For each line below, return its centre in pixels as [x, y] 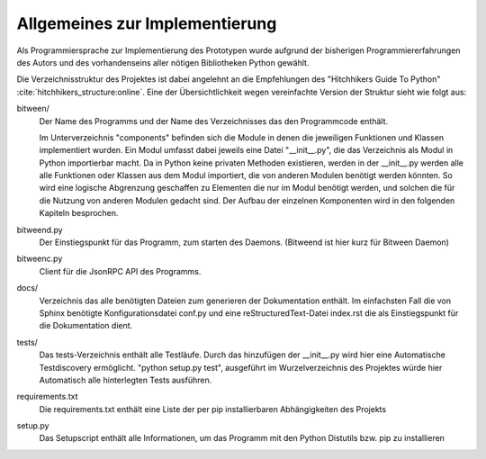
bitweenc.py [40, 259]
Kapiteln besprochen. [79, 213]
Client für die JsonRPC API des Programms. [120, 271]
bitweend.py [40, 229]
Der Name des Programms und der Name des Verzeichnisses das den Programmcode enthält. [214, 121]
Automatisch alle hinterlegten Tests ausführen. [126, 380]
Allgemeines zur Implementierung [147, 23]
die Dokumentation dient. [86, 326]
